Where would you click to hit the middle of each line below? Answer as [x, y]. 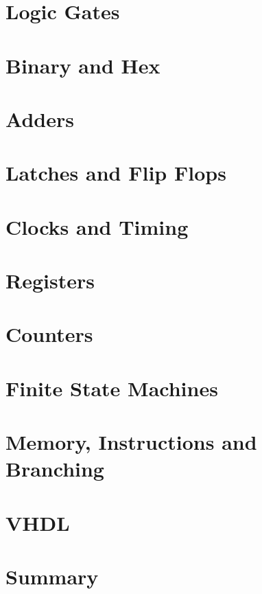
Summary [52, 576]
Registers [50, 281]
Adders [40, 118]
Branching [55, 469]
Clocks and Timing [97, 226]
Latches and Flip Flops [116, 173]
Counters [49, 334]
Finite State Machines [112, 388]
